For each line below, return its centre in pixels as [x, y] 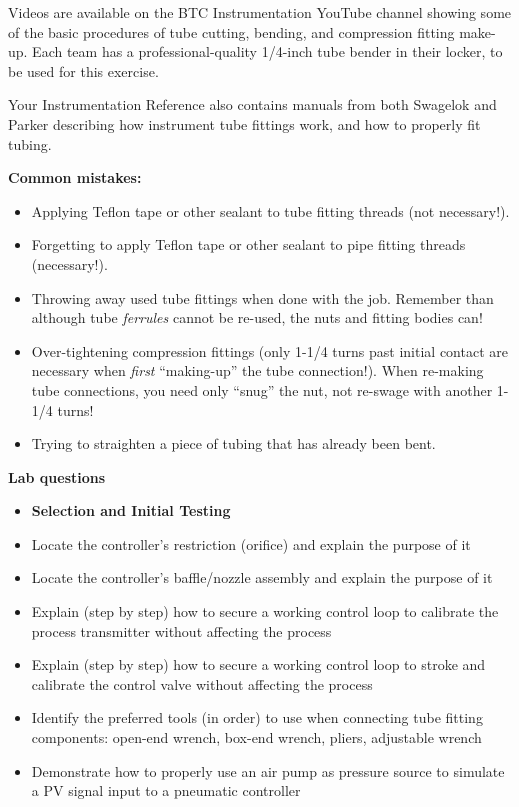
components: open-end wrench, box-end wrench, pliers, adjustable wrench [256, 737]
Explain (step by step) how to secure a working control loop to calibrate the [265, 611]
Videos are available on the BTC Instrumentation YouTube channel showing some [260, 12]
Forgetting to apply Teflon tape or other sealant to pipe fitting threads [248, 244]
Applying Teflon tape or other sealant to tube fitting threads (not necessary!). [270, 210]
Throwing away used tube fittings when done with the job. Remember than [262, 297]
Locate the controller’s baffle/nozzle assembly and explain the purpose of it [262, 577]
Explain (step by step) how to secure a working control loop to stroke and [258, 664]
